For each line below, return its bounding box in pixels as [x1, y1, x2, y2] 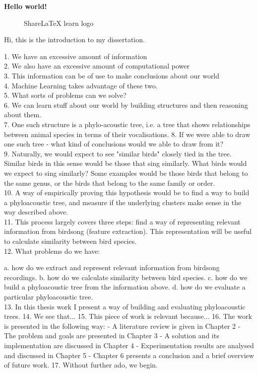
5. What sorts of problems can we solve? [4, 90, 127, 100]
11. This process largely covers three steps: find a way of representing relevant [4, 216, 241, 226]
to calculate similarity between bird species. [4, 236, 137, 246]
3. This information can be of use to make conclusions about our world [4, 70, 220, 80]
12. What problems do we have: [4, 245, 100, 256]
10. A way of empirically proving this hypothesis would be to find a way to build [4, 187, 250, 198]
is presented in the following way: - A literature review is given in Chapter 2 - [4, 320, 241, 331]
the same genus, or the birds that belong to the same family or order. [4, 177, 215, 188]
